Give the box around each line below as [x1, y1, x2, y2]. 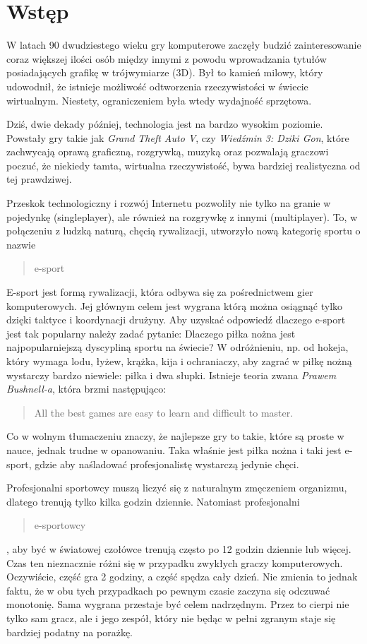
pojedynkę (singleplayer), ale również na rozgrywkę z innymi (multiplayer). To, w [6, 209, 358, 224]
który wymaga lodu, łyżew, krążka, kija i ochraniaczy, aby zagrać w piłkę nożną [6, 354, 352, 368]
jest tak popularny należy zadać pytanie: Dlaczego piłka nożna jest [6, 326, 296, 340]
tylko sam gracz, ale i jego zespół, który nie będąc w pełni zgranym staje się [6, 610, 336, 625]
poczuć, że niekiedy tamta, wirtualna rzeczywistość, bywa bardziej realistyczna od [6, 157, 361, 172]
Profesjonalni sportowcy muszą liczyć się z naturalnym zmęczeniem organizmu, [6, 480, 347, 495]
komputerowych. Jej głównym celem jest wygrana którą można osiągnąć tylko [6, 298, 343, 313]
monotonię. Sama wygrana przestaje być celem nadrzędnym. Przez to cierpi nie [6, 597, 349, 612]
